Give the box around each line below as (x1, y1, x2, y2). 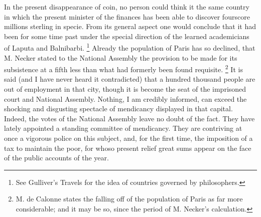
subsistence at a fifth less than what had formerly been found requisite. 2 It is (4, 63, 243, 74)
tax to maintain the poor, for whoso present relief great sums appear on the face (4, 142, 251, 153)
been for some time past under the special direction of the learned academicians (4, 31, 249, 41)
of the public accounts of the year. (4, 152, 109, 163)
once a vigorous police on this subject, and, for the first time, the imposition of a (4, 133, 253, 143)
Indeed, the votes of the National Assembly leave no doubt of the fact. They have (4, 113, 255, 123)
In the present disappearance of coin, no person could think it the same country (4, 2, 249, 12)
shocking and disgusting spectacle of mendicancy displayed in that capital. (4, 103, 233, 114)
